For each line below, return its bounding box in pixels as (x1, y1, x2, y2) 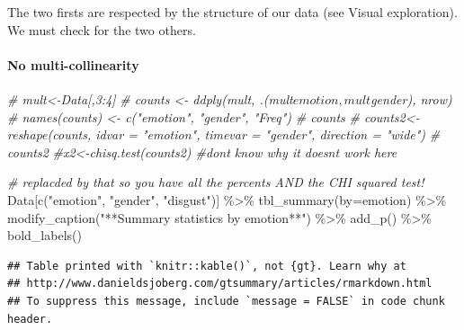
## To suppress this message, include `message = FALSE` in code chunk (7, 294, 445, 308)
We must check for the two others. (7, 20, 196, 39)
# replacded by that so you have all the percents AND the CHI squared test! (7, 173, 424, 192)
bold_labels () (7, 226, 82, 245)
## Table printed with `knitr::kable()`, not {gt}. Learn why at (7, 259, 406, 272)
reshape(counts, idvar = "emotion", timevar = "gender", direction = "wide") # (7, 125, 441, 144)
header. (7, 312, 53, 326)
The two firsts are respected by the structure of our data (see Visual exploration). (7, 3, 458, 21)
